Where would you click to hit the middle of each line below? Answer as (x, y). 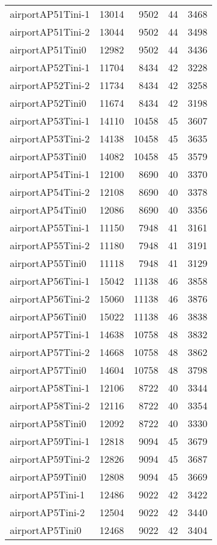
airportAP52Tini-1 (50, 67)
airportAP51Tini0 (48, 49)
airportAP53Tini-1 (50, 121)
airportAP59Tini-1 (50, 441)
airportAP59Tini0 (48, 477)
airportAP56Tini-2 (50, 299)
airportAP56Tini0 (48, 316)
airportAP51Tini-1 (50, 14)
